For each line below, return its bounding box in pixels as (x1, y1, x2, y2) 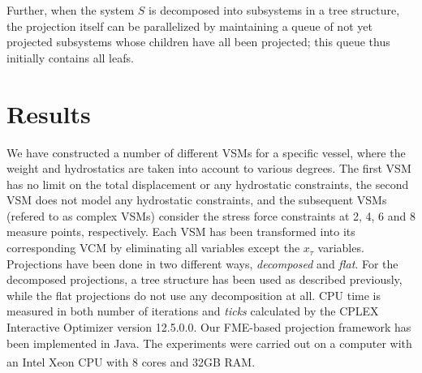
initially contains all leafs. (6, 49, 134, 66)
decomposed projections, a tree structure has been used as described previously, (6, 271, 403, 288)
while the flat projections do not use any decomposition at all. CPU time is (6, 286, 381, 303)
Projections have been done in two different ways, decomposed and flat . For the (6, 255, 398, 272)
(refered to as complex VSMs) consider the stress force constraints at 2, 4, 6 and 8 (6, 207, 416, 224)
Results (6, 96, 91, 130)
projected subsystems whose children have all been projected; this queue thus (6, 33, 390, 50)
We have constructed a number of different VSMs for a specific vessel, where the (6, 144, 406, 161)
